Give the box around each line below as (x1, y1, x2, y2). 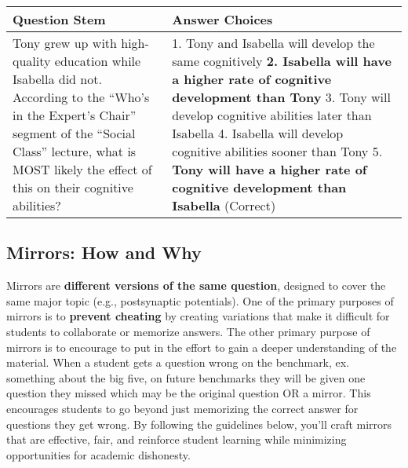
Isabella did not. (13, 70, 102, 88)
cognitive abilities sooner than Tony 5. (172, 142, 383, 160)
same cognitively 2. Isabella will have (172, 52, 392, 70)
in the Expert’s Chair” (13, 106, 137, 124)
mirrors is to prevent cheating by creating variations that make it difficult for (6, 308, 390, 324)
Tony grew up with (13, 34, 117, 52)
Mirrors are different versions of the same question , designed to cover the (6, 277, 386, 294)
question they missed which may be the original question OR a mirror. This (6, 385, 371, 401)
